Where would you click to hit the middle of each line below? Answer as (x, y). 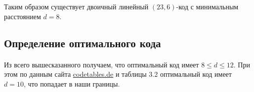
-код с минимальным (207, 6)
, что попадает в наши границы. (72, 83)
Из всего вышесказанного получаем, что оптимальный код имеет (102, 64)
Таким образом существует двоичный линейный (76, 6)
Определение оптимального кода (83, 43)
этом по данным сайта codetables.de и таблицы (75, 74)
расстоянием (22, 16)
